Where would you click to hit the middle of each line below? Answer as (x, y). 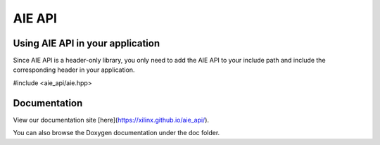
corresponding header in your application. (74, 70)
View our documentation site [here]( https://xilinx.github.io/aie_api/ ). (111, 120)
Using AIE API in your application (87, 43)
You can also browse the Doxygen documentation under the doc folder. (116, 133)
